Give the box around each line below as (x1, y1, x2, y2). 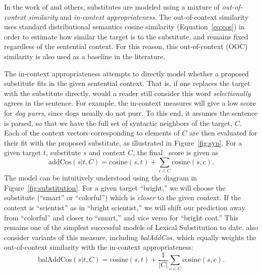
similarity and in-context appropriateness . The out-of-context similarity (28, 11, 249, 22)
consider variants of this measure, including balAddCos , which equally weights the (4, 232, 256, 242)
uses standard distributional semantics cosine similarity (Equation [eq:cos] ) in (4, 21, 245, 32)
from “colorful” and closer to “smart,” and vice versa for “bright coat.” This (4, 212, 239, 222)
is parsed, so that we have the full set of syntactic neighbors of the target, (4, 117, 233, 128)
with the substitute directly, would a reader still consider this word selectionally (4, 87, 251, 98)
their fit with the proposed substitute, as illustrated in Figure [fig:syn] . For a (4, 137, 242, 148)
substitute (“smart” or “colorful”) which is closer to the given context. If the (4, 192, 241, 203)
